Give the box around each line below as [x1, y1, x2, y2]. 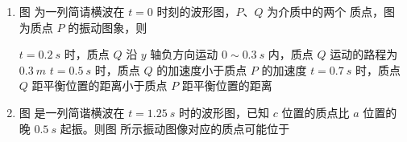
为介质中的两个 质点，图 [267, 3, 395, 19]
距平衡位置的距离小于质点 [31, 77, 168, 94]
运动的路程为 [330, 46, 398, 63]
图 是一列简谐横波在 [19, 103, 125, 120]
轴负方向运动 [150, 46, 218, 63]
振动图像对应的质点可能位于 [143, 120, 290, 136]
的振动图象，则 [68, 18, 147, 35]
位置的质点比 [281, 103, 350, 120]
